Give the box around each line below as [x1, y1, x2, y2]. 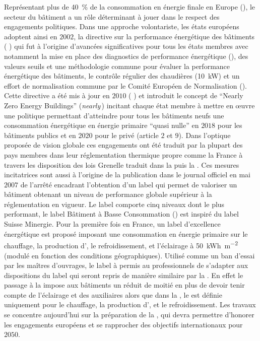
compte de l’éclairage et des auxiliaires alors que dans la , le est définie [4, 289, 222, 300]
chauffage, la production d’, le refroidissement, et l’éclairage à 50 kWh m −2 [4, 239, 238, 250]
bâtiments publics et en [4, 129, 76, 140]
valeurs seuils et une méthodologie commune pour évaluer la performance [4, 60, 230, 71]
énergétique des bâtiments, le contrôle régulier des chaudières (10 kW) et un [4, 71, 240, 81]
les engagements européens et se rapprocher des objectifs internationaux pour [4, 319, 243, 329]
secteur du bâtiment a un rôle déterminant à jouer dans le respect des [4, 11, 220, 22]
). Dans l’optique [178, 129, 231, 140]
